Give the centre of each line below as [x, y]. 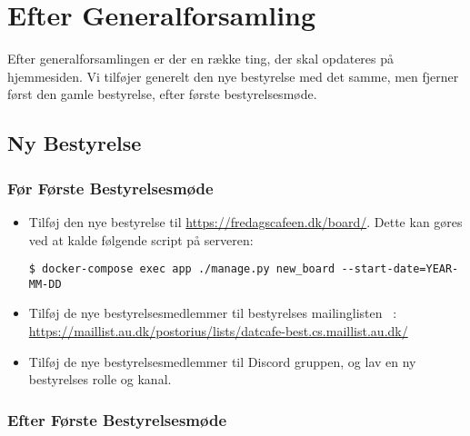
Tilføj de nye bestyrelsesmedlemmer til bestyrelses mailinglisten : [213, 313]
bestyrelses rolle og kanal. [100, 379]
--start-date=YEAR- [400, 269]
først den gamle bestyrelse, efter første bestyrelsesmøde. [162, 94]
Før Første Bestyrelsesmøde [110, 188]
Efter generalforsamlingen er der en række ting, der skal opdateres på [201, 59]
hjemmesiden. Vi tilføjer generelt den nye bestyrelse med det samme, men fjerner [233, 76]
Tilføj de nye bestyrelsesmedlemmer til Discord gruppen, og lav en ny [222, 361]
